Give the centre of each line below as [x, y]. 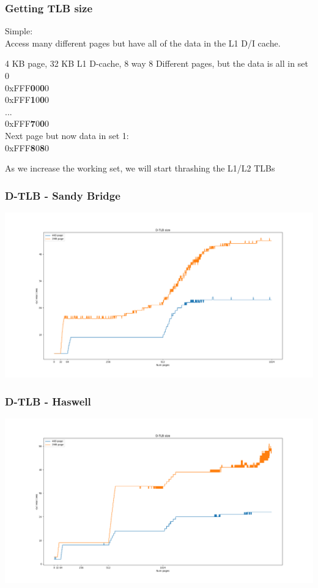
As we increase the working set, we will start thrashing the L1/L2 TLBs [140, 168]
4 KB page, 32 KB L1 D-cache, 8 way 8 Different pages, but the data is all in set [157, 63]
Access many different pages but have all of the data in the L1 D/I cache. [143, 43]
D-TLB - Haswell [48, 401]
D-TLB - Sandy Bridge [63, 195]
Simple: [19, 31]
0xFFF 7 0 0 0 [27, 123]
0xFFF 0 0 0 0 [27, 87]
